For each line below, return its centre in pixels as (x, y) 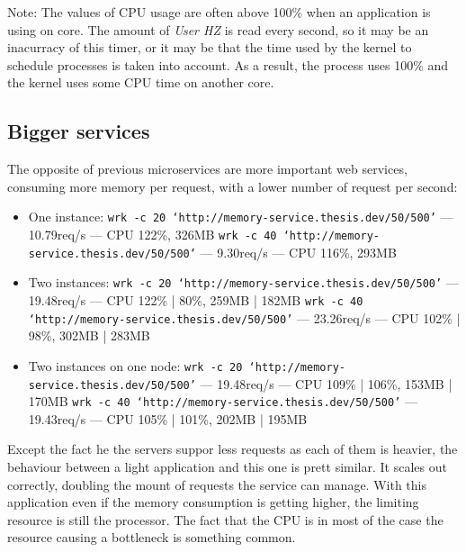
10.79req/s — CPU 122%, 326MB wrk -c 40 (152, 235)
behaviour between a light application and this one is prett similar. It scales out (227, 467)
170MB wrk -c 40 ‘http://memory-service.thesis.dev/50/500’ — (223, 401)
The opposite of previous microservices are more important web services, (207, 169)
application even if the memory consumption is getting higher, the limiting (213, 502)
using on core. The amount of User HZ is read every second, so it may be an (218, 29)
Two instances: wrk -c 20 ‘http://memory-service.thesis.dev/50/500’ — (243, 282)
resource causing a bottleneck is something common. (152, 537)
